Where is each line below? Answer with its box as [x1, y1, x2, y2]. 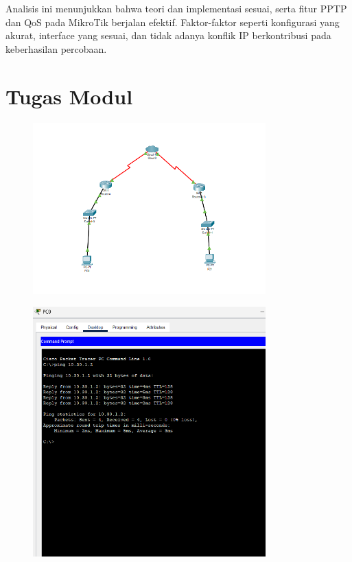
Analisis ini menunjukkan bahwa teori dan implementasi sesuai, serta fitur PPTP [5, 1, 347, 15]
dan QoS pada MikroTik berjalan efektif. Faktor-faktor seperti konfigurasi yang [5, 14, 340, 29]
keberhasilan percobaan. [5, 41, 107, 56]
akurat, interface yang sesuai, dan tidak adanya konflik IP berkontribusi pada [5, 28, 331, 43]
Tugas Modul [5, 82, 133, 110]
